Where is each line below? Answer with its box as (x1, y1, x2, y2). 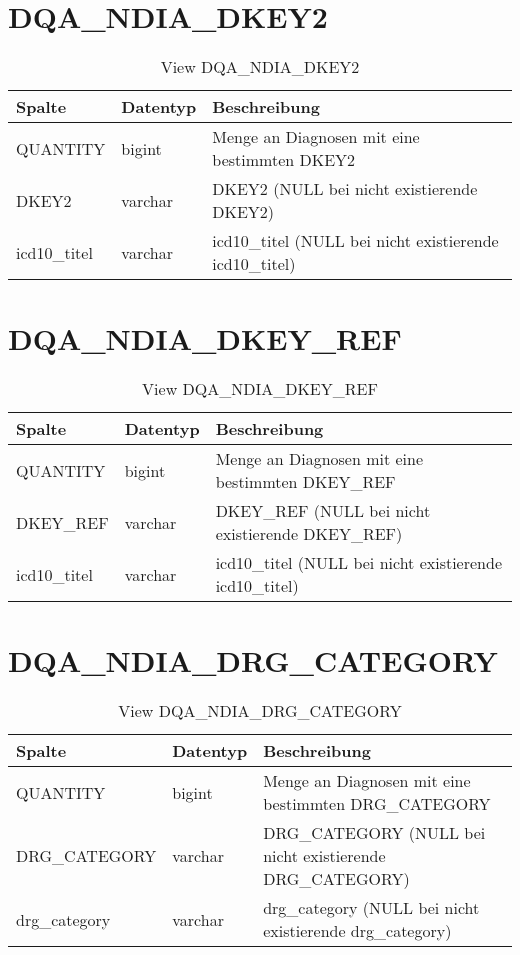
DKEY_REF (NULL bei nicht (215, 499, 431, 523)
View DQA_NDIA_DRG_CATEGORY (118, 699, 402, 723)
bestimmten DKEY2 (212, 148, 356, 172)
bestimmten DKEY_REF (215, 470, 396, 494)
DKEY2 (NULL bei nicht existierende (212, 177, 478, 201)
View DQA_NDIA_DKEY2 (160, 55, 360, 79)
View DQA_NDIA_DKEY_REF (142, 377, 378, 401)
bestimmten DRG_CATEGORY (263, 792, 491, 816)
